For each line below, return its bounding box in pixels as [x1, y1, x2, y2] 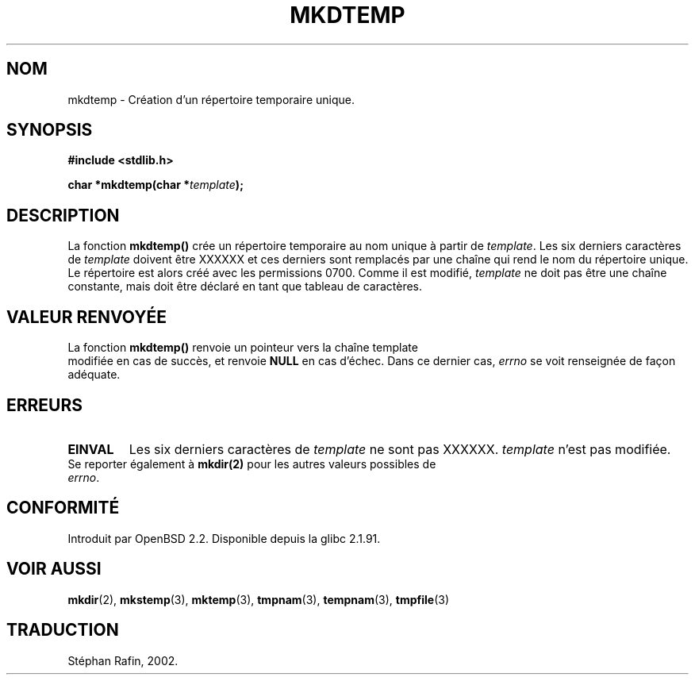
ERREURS [6, 394, 83, 415]
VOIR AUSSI [6, 559, 102, 579]
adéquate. [67, 367, 121, 382]
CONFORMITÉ [6, 498, 120, 518]
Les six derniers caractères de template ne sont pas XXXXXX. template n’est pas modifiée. [129, 441, 671, 457]
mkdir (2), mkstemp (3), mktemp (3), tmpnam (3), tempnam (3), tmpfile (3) [67, 592, 450, 606]
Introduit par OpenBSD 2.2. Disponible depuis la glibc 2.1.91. [67, 531, 381, 545]
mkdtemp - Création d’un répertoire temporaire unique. [67, 92, 355, 106]
